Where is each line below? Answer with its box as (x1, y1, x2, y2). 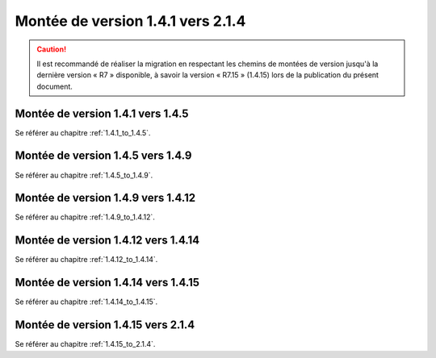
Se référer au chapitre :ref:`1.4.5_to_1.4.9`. (15, 170, 153, 180)
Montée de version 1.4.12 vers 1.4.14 (15, 234, 200, 248)
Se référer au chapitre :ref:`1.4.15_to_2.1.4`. (15, 339, 156, 349)
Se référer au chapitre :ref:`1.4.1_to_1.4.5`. (15, 127, 151, 137)
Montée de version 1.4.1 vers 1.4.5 (15, 106, 189, 120)
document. (36, 81, 73, 91)
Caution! (36, 44, 67, 54)
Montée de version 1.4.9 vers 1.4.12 (15, 191, 196, 205)
